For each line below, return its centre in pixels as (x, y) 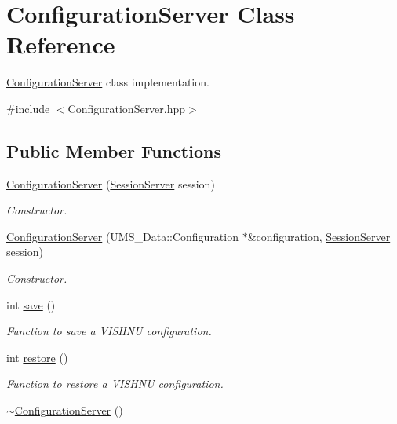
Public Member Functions (114, 150)
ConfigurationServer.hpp (127, 108)
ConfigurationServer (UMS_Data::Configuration (122, 236)
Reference (61, 44)
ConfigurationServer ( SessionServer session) (111, 183)
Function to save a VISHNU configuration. (109, 331)
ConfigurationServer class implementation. (108, 82)
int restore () (37, 357)
